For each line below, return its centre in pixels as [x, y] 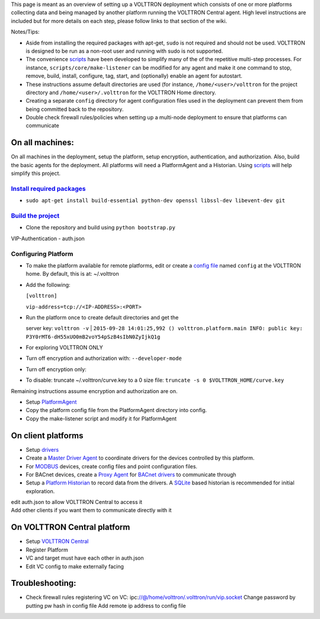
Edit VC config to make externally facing [75, 566]
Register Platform [47, 550]
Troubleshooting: [44, 583]
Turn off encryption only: [56, 369]
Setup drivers [42, 449]
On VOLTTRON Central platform [71, 527]
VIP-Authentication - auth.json [48, 238]
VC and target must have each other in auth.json [85, 558]
